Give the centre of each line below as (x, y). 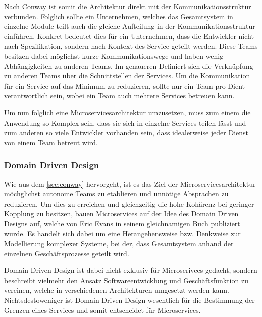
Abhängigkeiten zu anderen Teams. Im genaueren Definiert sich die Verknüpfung (129, 66)
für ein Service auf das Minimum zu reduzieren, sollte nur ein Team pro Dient (124, 85)
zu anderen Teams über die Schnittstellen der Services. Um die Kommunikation (127, 76)
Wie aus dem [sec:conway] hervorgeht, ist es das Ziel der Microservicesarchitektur (130, 184)
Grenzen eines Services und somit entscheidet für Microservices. (102, 310)
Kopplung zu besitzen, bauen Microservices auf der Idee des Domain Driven (121, 213)
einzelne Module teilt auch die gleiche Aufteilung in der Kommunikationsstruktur (130, 26)
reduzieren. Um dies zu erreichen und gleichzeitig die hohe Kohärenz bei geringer (129, 203)
